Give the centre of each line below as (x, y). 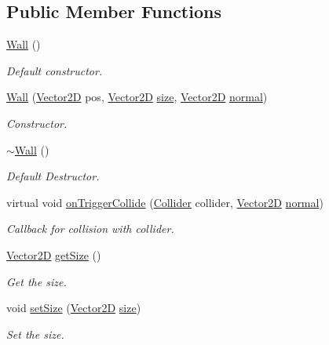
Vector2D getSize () (54, 254)
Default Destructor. (53, 176)
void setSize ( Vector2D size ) (74, 308)
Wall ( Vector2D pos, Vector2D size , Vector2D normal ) (137, 97)
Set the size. (35, 334)
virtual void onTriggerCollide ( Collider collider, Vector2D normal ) (165, 202)
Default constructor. (55, 70)
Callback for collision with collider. (90, 229)
